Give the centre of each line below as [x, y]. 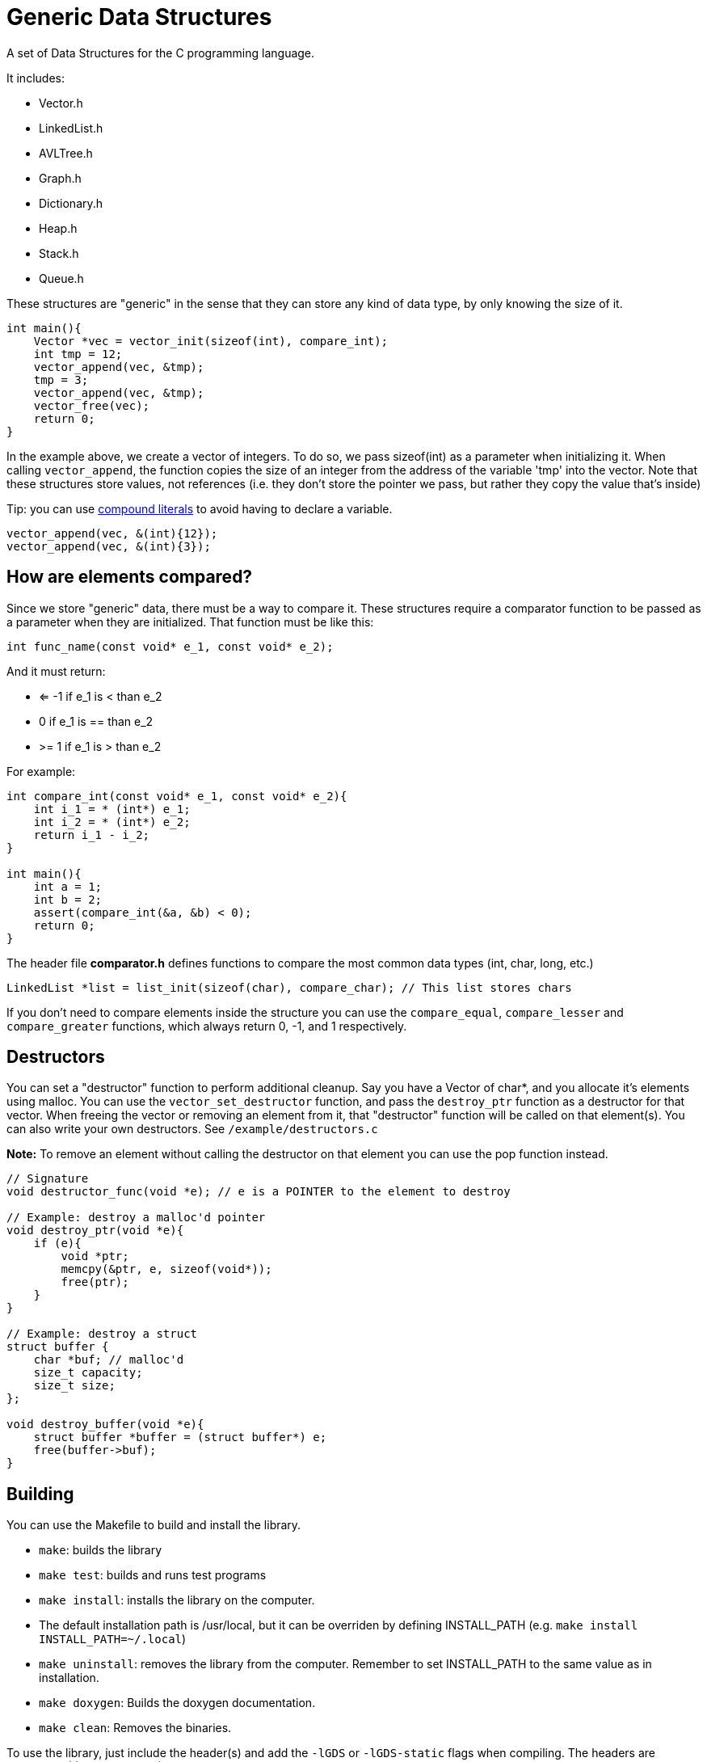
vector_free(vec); [92, 405]
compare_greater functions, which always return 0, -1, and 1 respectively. [207, 1026]
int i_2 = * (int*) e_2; [112, 822]
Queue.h [61, 278]
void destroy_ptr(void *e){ [95, 1231]
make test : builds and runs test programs [153, 1575]
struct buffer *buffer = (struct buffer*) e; [180, 1437]
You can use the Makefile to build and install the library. [154, 1525]
